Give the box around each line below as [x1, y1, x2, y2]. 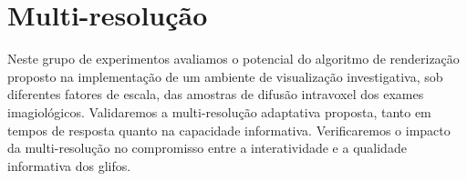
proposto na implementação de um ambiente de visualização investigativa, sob [7, 66, 443, 85]
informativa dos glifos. [7, 156, 131, 175]
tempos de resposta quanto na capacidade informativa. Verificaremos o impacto [7, 120, 451, 139]
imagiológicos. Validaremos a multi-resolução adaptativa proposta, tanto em [7, 102, 431, 121]
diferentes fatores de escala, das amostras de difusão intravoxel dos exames [7, 85, 424, 104]
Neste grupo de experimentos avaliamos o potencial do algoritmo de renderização [7, 49, 460, 68]
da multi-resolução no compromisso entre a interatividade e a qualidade [7, 138, 407, 157]
